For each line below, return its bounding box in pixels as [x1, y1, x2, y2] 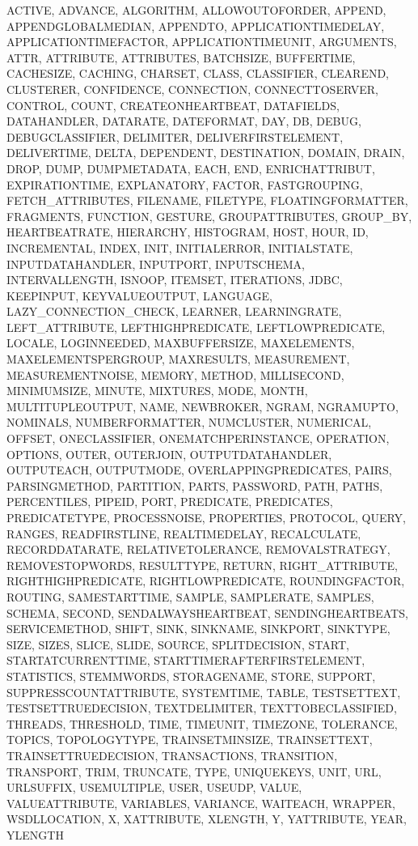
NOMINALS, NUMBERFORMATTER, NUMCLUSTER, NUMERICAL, [6, 414, 372, 431]
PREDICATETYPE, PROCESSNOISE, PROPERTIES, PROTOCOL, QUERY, [6, 509, 406, 525]
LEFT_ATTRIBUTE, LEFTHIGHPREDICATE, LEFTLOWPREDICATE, [6, 318, 386, 335]
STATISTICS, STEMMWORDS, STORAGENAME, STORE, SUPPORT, [6, 667, 376, 684]
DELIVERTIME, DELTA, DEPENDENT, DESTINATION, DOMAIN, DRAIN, [6, 144, 405, 161]
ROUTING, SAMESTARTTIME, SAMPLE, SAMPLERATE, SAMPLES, [6, 588, 374, 605]
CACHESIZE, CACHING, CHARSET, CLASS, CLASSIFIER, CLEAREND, [6, 65, 390, 82]
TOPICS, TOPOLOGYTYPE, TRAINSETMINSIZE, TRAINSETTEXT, [6, 731, 373, 748]
